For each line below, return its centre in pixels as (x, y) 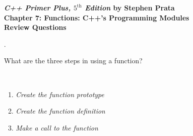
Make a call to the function (57, 127)
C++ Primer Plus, (37, 7)
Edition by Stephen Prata (130, 7)
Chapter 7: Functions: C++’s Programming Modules (97, 17)
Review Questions (35, 27)
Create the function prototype (60, 94)
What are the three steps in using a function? (73, 61)
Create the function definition (60, 111)
